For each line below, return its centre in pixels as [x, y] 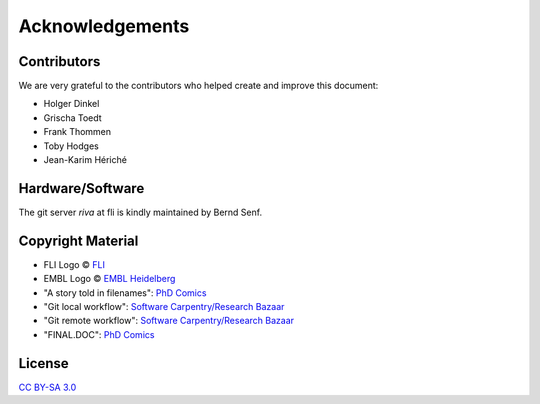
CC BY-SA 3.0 [47, 387]
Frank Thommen [77, 132]
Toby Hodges [71, 146]
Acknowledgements [104, 26]
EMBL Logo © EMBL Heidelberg [109, 279]
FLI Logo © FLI [74, 264]
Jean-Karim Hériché [85, 160]
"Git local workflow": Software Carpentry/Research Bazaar [164, 306]
